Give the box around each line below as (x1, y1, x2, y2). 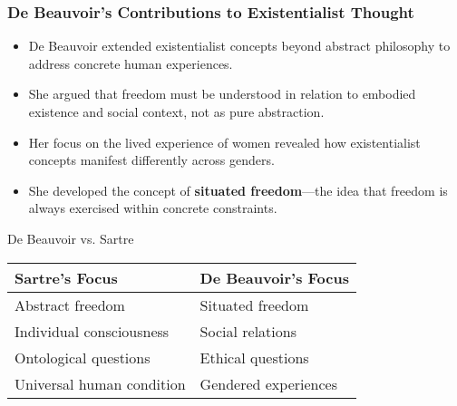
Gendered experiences (199, 372, 338, 394)
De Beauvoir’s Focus (199, 266, 349, 288)
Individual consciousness (15, 320, 170, 342)
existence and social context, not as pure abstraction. (28, 102, 325, 121)
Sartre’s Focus (15, 266, 118, 288)
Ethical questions (199, 346, 309, 368)
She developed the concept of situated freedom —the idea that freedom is (28, 180, 448, 199)
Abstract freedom (15, 294, 125, 315)
